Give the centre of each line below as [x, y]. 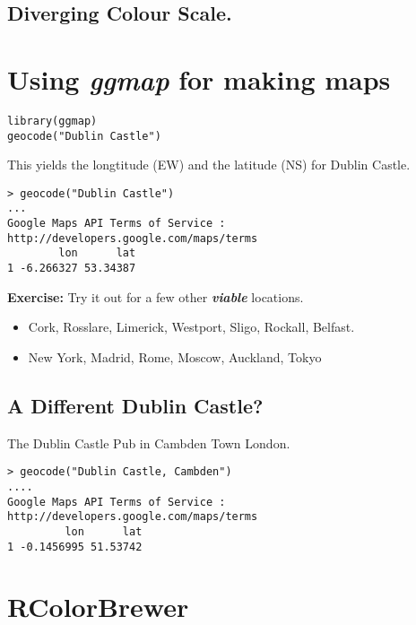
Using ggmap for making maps [199, 79]
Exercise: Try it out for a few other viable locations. [156, 296]
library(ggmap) [52, 121]
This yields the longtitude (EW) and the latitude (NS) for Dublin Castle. [209, 165]
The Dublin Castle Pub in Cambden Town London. [149, 443]
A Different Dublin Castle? [135, 405]
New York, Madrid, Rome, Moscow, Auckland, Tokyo [175, 356]
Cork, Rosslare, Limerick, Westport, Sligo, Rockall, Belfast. [191, 327]
